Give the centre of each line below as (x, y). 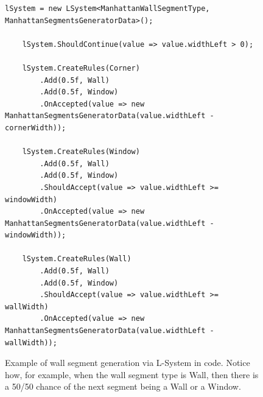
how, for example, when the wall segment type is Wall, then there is (132, 374)
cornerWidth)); (36, 128)
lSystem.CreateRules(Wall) (77, 259)
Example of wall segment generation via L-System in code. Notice (128, 363)
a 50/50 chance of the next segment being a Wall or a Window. (123, 386)
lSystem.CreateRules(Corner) (81, 68)
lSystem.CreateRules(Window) (81, 152)
